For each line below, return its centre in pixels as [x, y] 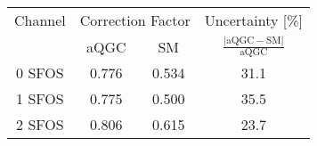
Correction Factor [135, 20]
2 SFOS [40, 125]
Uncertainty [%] [253, 20]
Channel [40, 20]
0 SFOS [40, 73]
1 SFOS [40, 99]
